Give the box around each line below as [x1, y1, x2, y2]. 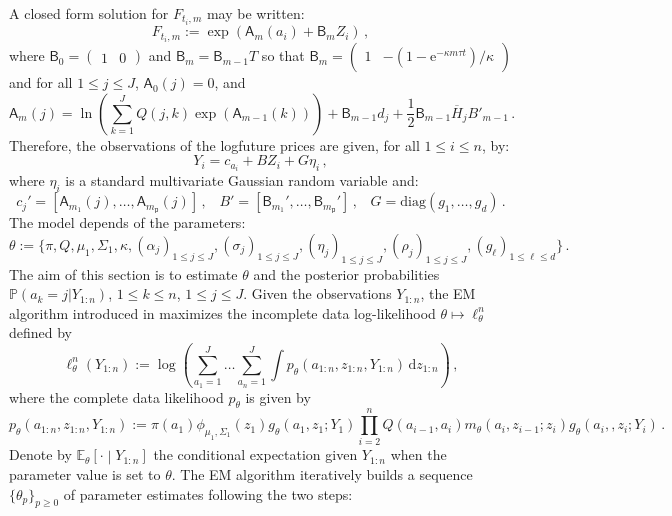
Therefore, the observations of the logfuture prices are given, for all [9, 134, 420, 155]
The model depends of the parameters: [9, 212, 246, 233]
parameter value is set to [9, 464, 161, 485]
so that [261, 45, 305, 66]
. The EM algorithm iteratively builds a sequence [171, 464, 473, 485]
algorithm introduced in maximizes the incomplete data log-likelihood [9, 302, 436, 323]
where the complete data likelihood [9, 386, 224, 407]
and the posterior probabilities [253, 263, 440, 284]
